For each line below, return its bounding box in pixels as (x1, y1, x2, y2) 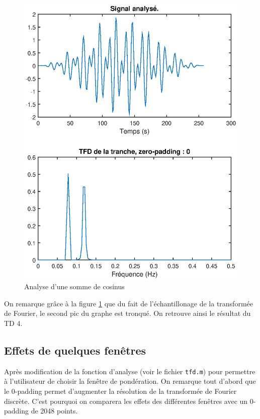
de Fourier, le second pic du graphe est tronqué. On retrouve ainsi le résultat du (4, 308, 251, 318)
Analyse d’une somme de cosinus (24, 281, 125, 292)
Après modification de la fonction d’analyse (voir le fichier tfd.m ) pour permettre (4, 366, 255, 376)
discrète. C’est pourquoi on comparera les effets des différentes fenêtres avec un (4, 395, 248, 406)
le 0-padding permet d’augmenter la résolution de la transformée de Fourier (4, 385, 237, 396)
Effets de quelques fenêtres (4, 342, 146, 358)
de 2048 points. (31, 405, 78, 416)
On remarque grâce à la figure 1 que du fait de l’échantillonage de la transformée (4, 298, 253, 308)
